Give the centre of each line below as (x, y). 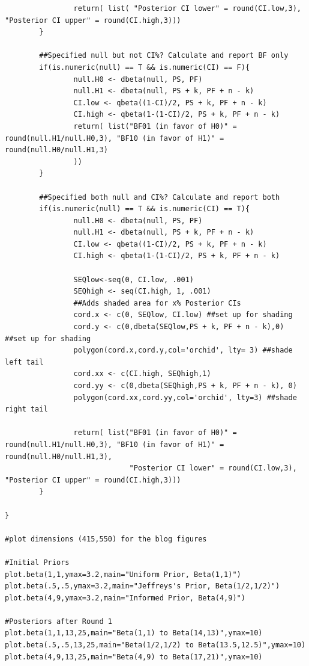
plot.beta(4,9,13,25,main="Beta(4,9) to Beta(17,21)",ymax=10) (134, 657)
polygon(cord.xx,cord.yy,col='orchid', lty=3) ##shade (185, 397)
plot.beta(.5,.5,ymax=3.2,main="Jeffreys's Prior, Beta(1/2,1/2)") (142, 586)
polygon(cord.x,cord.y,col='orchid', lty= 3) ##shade (183, 350)
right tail (26, 409)
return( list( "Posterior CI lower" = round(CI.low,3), (187, 8)
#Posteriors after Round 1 (58, 621)
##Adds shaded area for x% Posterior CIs (157, 303)
